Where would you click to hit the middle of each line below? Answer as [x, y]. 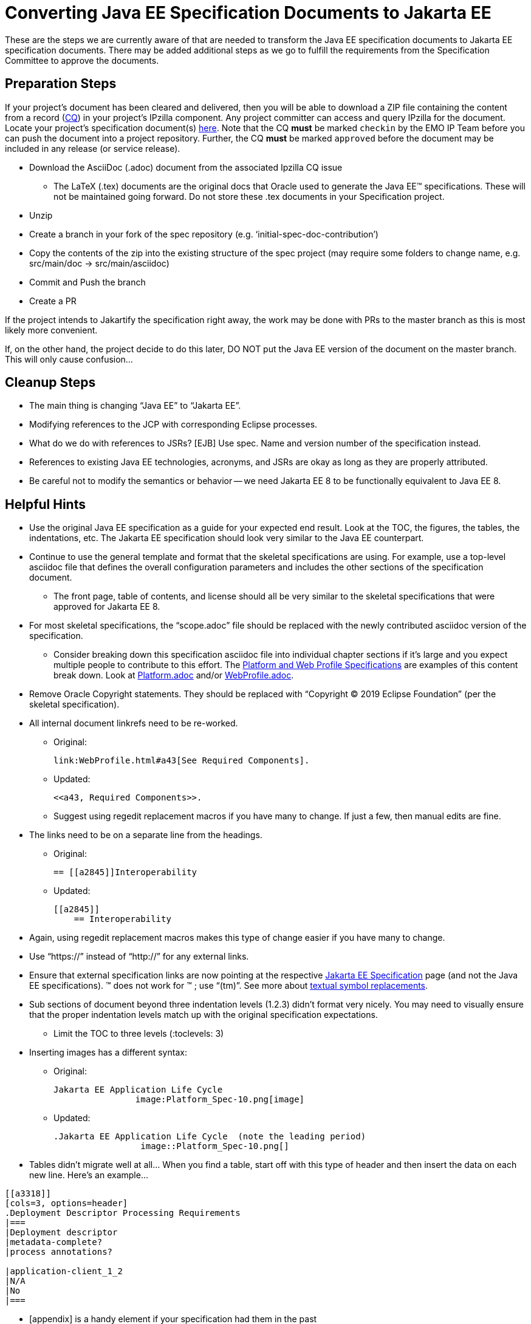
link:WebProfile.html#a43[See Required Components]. [182, 761]
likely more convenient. [51, 330]
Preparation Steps [61, 84]
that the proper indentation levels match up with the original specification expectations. [204, 1015]
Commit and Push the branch [87, 282]
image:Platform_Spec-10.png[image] [220, 1100]
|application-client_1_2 [64, 1271]
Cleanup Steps [50, 383]
